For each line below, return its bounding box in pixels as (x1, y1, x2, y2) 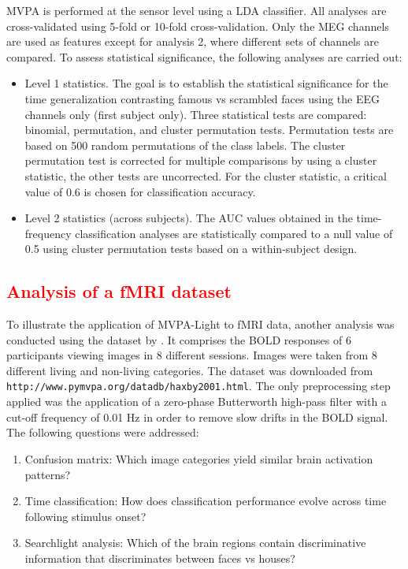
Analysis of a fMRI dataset (6, 279, 232, 303)
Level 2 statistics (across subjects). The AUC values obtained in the (24, 210, 353, 226)
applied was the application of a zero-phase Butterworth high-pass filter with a (6, 393, 387, 410)
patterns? (24, 466, 71, 482)
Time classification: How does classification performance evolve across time (24, 493, 387, 509)
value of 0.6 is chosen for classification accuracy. (24, 183, 256, 199)
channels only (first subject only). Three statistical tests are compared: (24, 106, 367, 122)
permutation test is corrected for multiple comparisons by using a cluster (24, 152, 377, 169)
